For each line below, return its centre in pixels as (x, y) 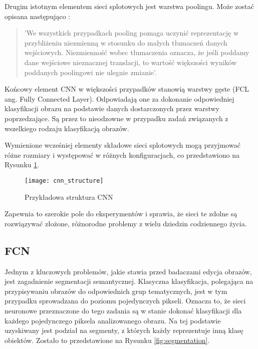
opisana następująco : (38, 16)
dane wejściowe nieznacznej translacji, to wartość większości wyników (131, 62)
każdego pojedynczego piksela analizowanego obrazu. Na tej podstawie (113, 320)
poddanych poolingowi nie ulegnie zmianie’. (90, 72)
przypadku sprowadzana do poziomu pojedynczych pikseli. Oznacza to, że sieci (125, 301)
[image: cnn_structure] (64, 181)
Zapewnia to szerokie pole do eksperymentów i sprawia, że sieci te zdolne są (121, 214)
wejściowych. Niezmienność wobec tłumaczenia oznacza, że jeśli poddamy (137, 52)
